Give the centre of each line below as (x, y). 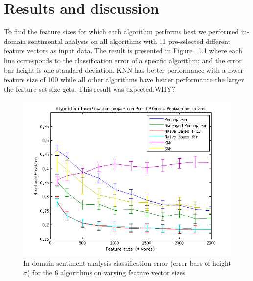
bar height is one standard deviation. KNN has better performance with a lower (124, 70)
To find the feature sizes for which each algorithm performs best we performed (122, 32)
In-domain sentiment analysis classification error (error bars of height (127, 263)
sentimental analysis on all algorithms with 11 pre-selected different (129, 41)
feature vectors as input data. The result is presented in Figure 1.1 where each (123, 51)
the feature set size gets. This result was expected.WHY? (90, 89)
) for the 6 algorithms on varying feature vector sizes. (107, 272)
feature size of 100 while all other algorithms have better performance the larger (124, 79)
